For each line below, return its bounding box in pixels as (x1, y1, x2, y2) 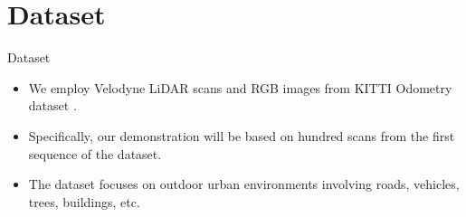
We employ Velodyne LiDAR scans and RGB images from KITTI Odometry (28, 78, 452, 97)
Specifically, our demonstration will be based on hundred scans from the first (28, 126, 455, 145)
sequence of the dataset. (28, 144, 162, 163)
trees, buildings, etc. (28, 192, 140, 211)
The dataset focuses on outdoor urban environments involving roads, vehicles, (28, 175, 460, 193)
